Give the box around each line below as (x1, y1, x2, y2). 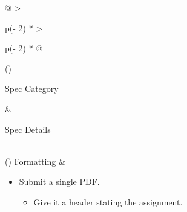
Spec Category (5, 82, 59, 95)
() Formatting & (5, 155, 65, 167)
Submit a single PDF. (19, 175, 100, 188)
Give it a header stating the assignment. (33, 195, 183, 208)
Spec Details (5, 123, 51, 135)
